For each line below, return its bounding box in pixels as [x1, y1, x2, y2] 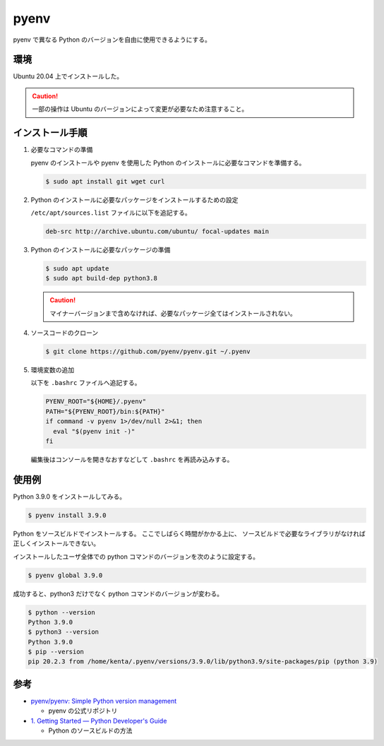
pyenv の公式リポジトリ [48, 706, 118, 715]
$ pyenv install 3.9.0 [28, 511, 107, 519]
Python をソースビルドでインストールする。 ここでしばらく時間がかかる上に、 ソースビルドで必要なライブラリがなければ [13, 529, 366, 538]
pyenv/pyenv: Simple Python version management [30, 697, 177, 705]
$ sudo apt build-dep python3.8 [45, 274, 158, 283]
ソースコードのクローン [30, 328, 99, 337]
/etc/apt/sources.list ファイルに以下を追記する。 [30, 208, 191, 217]
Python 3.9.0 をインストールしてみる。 [13, 492, 126, 501]
